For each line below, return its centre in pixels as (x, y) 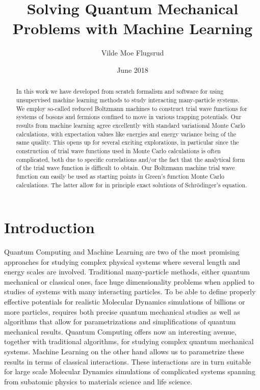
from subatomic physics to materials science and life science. (98, 381)
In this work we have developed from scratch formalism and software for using (120, 91)
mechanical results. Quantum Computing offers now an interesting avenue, (120, 331)
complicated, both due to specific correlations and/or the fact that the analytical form (131, 159)
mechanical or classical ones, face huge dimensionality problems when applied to (129, 281)
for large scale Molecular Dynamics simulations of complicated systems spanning (130, 371)
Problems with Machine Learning (133, 28)
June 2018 (133, 69)
